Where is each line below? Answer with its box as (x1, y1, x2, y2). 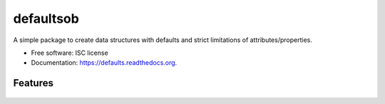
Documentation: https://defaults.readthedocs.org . (31, 58, 178, 67)
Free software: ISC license (31, 48, 108, 57)
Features (13, 77, 53, 89)
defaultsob (13, 11, 80, 26)
